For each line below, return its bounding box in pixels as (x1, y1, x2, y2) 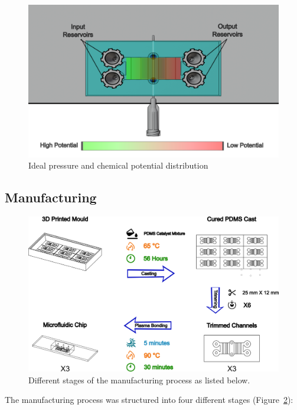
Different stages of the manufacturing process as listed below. (28, 373, 250, 386)
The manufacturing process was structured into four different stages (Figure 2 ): (5, 393, 293, 406)
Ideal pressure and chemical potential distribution (28, 159, 208, 172)
